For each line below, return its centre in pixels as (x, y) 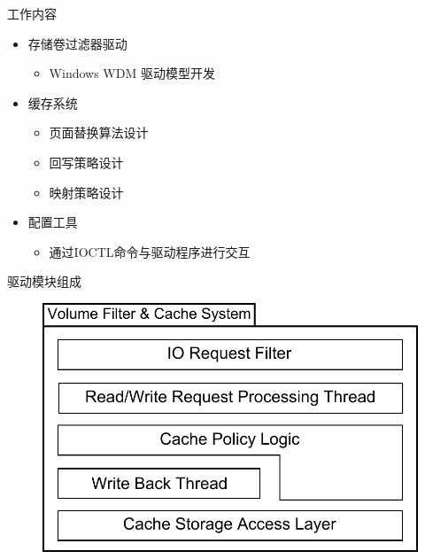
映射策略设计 (86, 192)
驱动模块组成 (44, 281)
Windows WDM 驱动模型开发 (132, 73)
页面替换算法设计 (99, 132)
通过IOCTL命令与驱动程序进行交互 (150, 251)
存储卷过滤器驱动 (77, 43)
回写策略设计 (86, 162)
